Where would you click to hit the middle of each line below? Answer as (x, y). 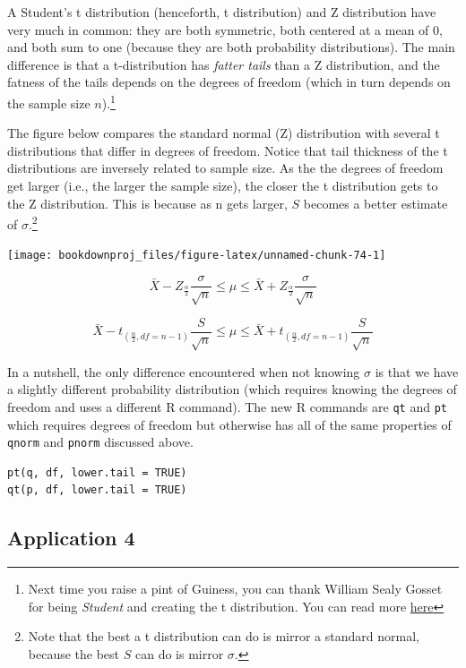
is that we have (417, 371)
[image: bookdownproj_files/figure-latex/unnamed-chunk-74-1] (197, 256)
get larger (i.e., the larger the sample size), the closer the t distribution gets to (223, 185)
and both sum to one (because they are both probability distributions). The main (231, 47)
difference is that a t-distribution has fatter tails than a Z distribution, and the (224, 64)
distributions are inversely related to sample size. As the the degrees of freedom (225, 168)
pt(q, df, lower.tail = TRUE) (97, 472)
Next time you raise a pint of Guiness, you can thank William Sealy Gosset (235, 589)
